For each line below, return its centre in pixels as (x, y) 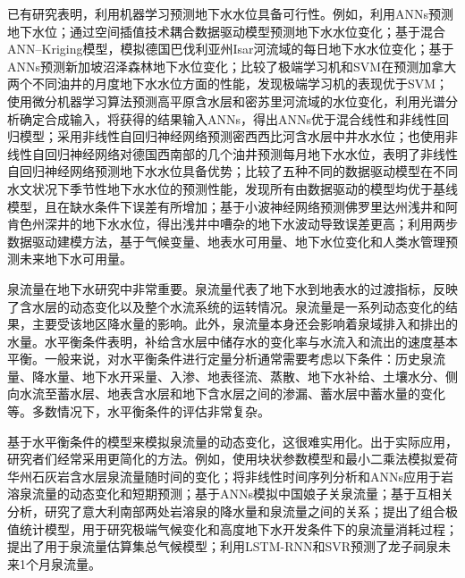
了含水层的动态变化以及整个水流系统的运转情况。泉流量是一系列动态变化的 (226, 306)
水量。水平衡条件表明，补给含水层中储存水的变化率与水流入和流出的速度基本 (232, 341)
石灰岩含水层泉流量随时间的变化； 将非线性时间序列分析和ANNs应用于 (237, 476)
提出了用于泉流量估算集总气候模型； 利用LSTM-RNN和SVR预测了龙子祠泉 (223, 546)
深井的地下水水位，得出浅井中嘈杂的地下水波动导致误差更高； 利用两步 (251, 224)
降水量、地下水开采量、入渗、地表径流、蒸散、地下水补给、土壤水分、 (238, 376)
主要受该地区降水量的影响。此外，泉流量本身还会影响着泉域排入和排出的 (245, 324)
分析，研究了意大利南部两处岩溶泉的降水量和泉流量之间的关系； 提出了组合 (226, 511)
